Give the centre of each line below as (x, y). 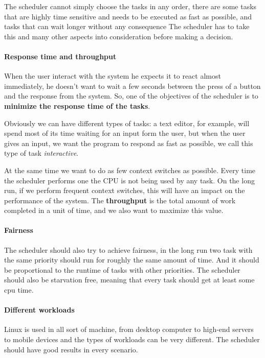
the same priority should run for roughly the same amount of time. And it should (132, 260)
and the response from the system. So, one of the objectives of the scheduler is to (131, 96)
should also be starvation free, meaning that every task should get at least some (129, 280)
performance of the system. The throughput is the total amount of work (120, 200)
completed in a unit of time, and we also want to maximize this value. (114, 210)
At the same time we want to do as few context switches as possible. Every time (130, 170)
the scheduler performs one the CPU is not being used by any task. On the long (129, 180)
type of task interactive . (41, 153)
